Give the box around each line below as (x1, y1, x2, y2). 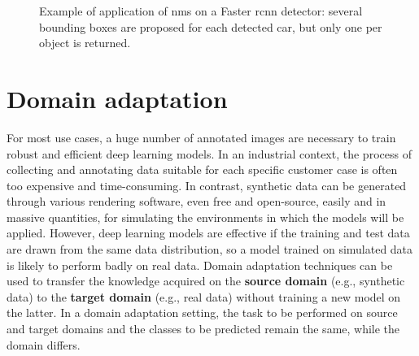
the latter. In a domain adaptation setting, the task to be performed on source (7, 304, 398, 321)
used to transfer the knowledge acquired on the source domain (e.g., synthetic (7, 272, 405, 289)
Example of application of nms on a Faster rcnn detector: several (39, 2, 363, 19)
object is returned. (39, 34, 131, 51)
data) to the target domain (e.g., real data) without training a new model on (7, 288, 401, 305)
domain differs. (7, 336, 81, 353)
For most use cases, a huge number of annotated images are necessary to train (7, 128, 396, 145)
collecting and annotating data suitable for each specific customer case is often (7, 161, 398, 178)
